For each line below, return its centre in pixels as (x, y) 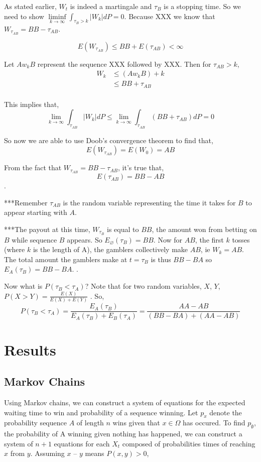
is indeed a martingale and (111, 6)
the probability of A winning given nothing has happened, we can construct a (123, 434)
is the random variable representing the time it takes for (149, 202)
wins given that (136, 423)
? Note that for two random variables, (143, 286)
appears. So (85, 239)
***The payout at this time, (47, 229)
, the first (209, 239)
